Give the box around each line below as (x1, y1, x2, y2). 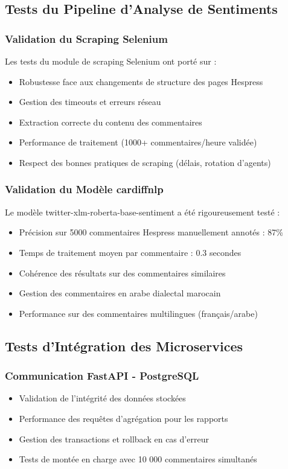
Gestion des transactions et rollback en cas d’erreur (19, 432, 209, 445)
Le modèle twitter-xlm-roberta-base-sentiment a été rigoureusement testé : (5, 205, 280, 218)
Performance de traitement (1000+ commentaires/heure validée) (19, 136, 257, 148)
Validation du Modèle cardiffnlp (5, 182, 164, 197)
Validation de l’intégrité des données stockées (19, 392, 186, 404)
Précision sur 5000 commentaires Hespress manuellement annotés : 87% (19, 226, 283, 238)
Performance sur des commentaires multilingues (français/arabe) (19, 307, 258, 319)
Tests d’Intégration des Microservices (5, 336, 243, 355)
